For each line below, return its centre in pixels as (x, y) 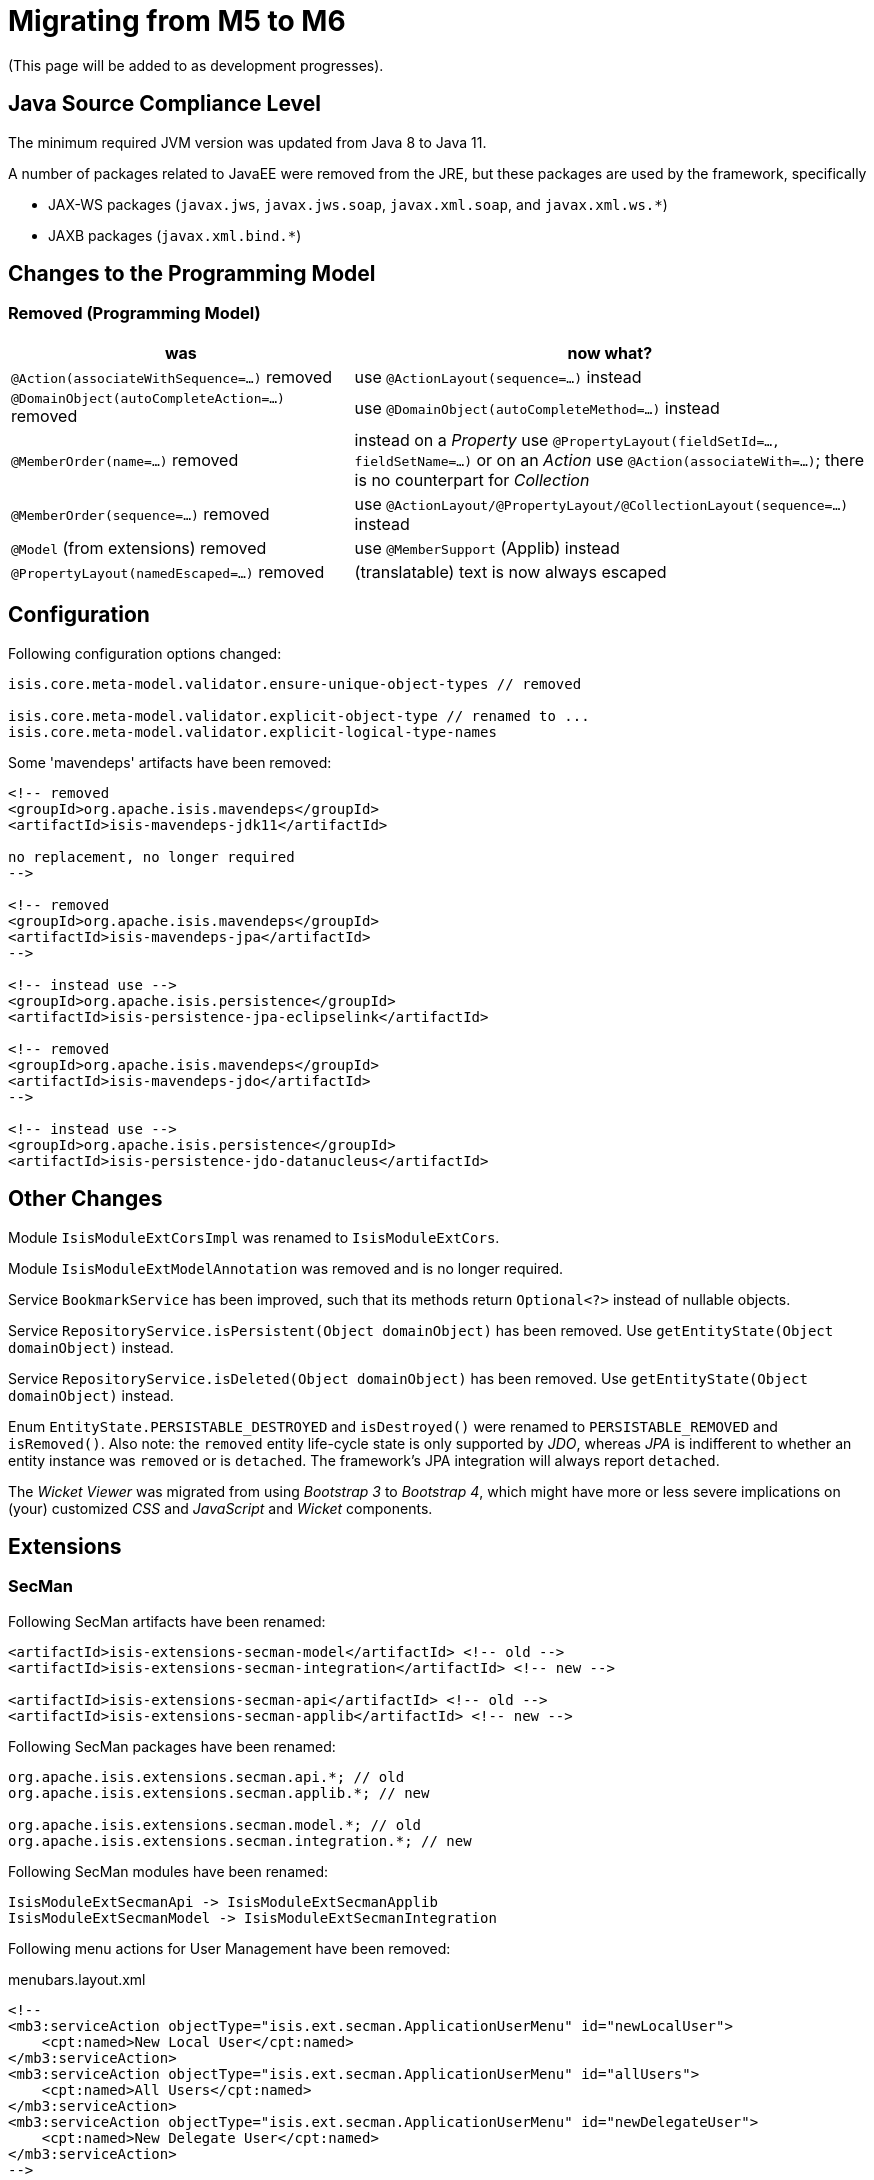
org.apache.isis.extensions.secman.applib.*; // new (219, 1792)
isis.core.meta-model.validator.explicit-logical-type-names (252, 731)
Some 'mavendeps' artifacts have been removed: (170, 762)
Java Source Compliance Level (164, 104)
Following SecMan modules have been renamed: (168, 1871)
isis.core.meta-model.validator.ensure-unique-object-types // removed (295, 683)
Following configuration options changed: (145, 653)
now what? (610, 352)
